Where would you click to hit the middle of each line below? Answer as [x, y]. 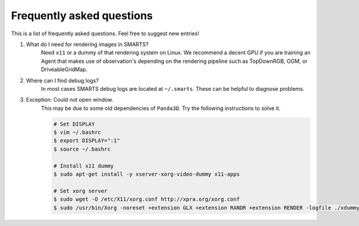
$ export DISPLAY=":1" [87, 141]
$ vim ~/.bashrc [77, 132]
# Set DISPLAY [74, 124]
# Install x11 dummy [83, 166]
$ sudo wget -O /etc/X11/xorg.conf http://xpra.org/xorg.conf [147, 199]
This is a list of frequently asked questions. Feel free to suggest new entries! [105, 33]
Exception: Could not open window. [70, 100]
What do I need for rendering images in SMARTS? [87, 44]
